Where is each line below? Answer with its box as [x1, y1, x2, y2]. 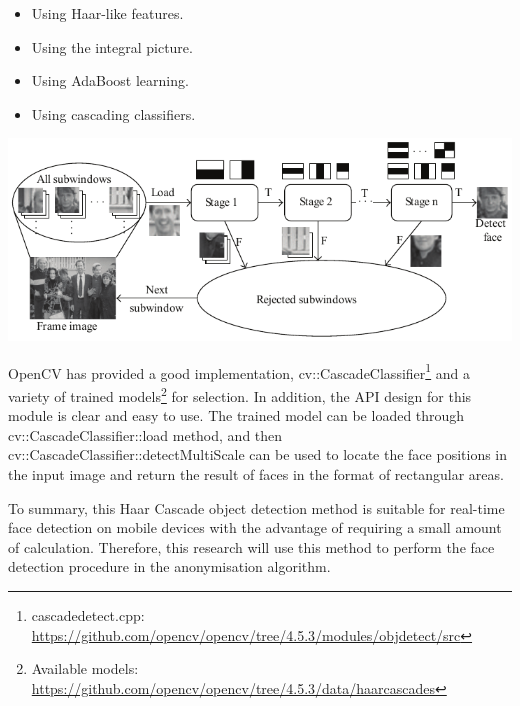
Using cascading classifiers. [31, 103, 196, 124]
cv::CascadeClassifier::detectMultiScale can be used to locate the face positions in [8, 444, 508, 465]
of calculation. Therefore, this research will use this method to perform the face [8, 536, 495, 557]
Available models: [31, 658, 139, 679]
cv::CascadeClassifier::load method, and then [8, 424, 283, 445]
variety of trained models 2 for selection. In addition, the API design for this [8, 382, 472, 406]
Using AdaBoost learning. [31, 70, 189, 91]
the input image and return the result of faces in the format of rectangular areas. [8, 463, 504, 484]
